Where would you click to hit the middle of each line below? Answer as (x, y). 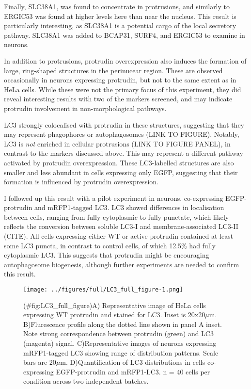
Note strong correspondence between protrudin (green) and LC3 (118, 333)
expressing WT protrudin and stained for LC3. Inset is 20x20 (114, 315)
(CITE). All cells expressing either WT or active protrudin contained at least (119, 236)
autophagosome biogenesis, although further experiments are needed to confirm (122, 264)
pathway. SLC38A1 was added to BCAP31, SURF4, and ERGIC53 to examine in (125, 35)
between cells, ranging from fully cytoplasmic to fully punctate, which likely (117, 217)
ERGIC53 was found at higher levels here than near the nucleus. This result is (120, 16)
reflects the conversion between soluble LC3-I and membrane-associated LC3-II (121, 226)
